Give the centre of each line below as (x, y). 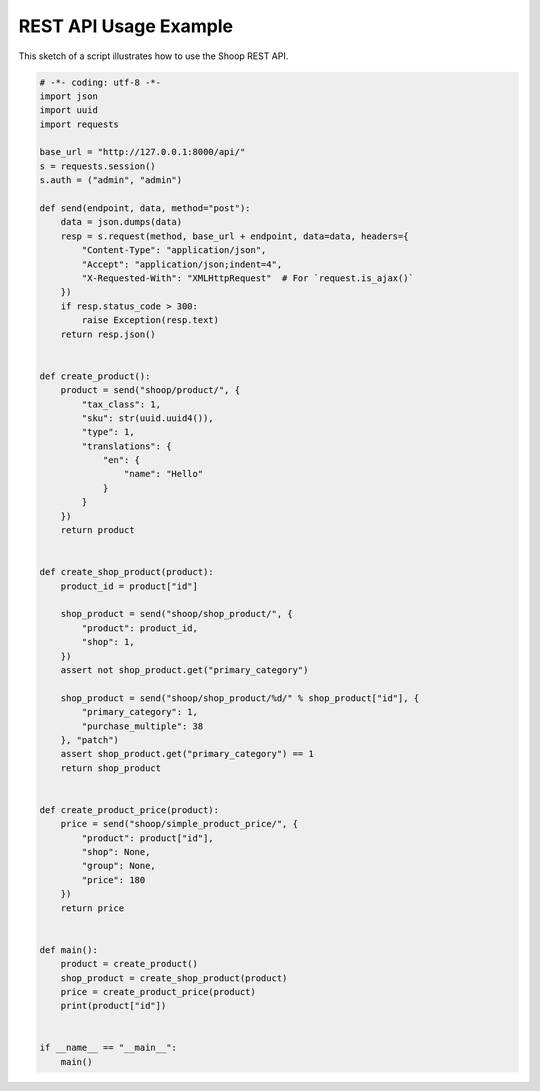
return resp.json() (108, 334)
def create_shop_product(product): (126, 572)
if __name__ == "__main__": (108, 1048)
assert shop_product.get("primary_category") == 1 (187, 754)
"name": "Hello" (163, 474)
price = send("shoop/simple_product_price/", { (179, 824)
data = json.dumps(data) (121, 222)
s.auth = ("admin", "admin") (111, 180)
